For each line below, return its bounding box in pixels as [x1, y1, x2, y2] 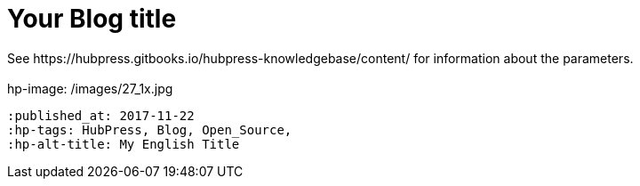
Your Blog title [7, 4, 177, 34]
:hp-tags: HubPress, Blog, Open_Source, [7, 122, 292, 137]
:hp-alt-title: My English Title [7, 136, 240, 151]
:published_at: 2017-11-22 [7, 108, 195, 123]
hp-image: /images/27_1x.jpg [7, 80, 173, 96]
